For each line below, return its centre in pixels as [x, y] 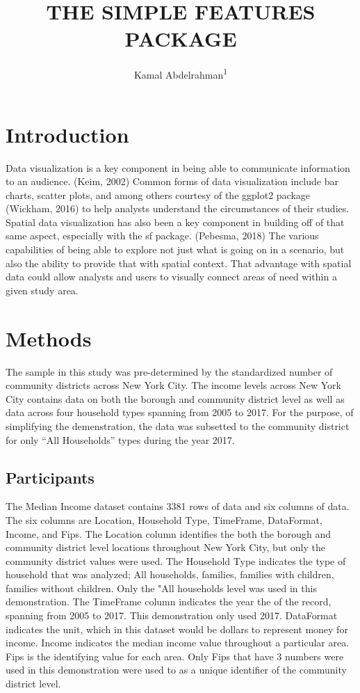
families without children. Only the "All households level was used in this [161, 588]
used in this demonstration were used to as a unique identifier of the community [176, 670]
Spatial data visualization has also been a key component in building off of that [175, 222]
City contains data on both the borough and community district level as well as [175, 398]
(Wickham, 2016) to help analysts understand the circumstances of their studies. [178, 208]
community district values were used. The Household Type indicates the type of [176, 560]
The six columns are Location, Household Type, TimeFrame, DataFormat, [164, 519]
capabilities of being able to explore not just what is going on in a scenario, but [175, 249]
